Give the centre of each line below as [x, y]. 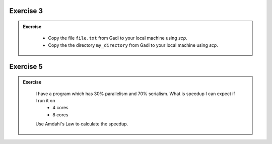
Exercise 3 [26, 11]
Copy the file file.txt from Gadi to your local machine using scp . [118, 38]
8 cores [60, 115]
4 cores [60, 108]
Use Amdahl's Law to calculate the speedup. [82, 124]
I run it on [45, 100]
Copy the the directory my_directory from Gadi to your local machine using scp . [133, 45]
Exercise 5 [26, 66]
